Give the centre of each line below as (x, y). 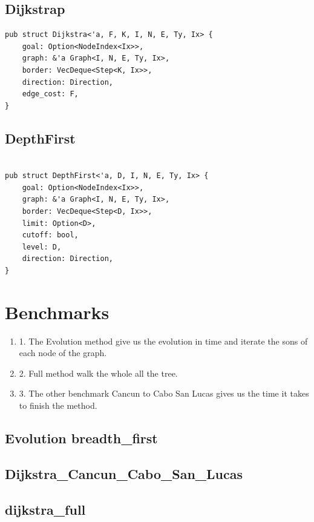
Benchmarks (57, 312)
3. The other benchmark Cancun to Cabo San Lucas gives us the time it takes (164, 393)
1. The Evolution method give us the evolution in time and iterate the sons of (163, 341)
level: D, (42, 247)
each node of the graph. (63, 353)
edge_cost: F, (50, 94)
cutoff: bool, (50, 235)
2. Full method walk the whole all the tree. (98, 373)
